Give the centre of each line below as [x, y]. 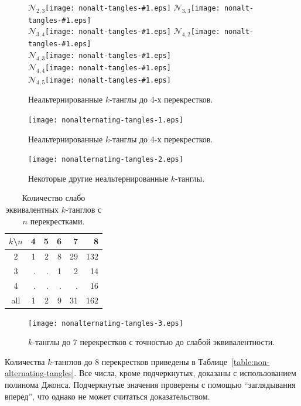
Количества [25, 361]
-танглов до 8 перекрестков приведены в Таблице [139, 361]
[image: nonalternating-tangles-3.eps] [106, 323]
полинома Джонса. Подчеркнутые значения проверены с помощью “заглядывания [150, 385]
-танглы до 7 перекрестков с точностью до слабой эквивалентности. [154, 342]
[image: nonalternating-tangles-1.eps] [106, 120]
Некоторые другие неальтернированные [98, 178]
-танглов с [84, 209]
